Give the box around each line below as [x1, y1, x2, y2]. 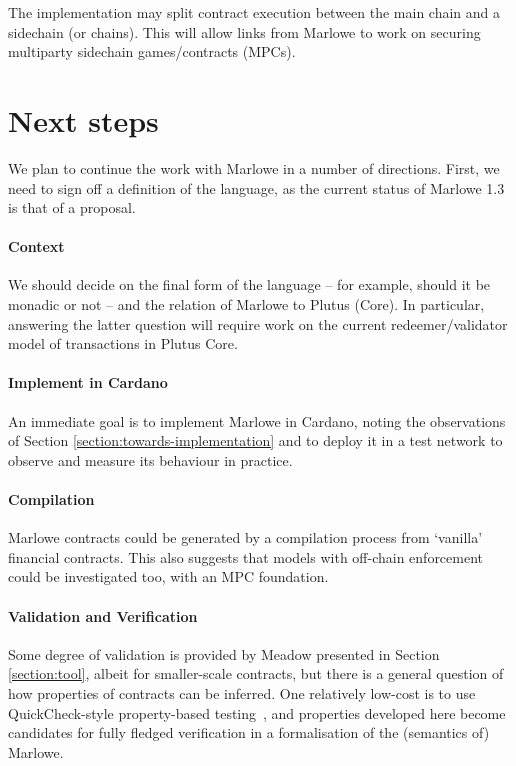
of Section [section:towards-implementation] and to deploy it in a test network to [8, 430, 503, 451]
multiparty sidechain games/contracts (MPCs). [8, 41, 296, 62]
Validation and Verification [8, 605, 198, 626]
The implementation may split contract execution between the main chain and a [8, 2, 501, 22]
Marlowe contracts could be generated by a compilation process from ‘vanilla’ [8, 527, 483, 548]
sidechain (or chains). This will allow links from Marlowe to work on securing [8, 21, 481, 42]
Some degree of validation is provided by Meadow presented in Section [8, 643, 440, 664]
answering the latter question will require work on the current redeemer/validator [8, 313, 508, 334]
